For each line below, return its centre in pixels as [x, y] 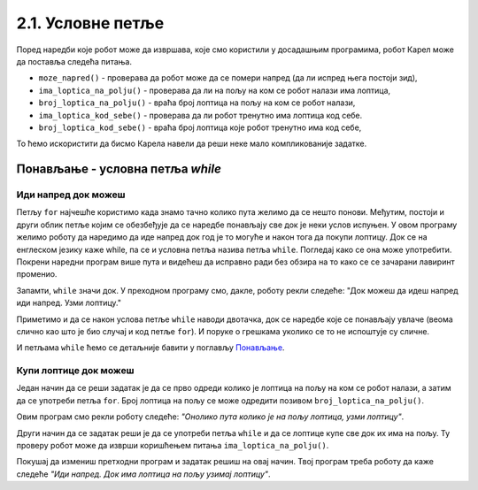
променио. [37, 274]
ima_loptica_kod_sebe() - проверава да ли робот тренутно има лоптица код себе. [200, 115]
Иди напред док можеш [71, 195]
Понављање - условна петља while [119, 169]
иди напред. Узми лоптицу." [69, 303]
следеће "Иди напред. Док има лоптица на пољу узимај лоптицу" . [143, 474]
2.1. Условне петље [90, 23]
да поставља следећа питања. [74, 61]
